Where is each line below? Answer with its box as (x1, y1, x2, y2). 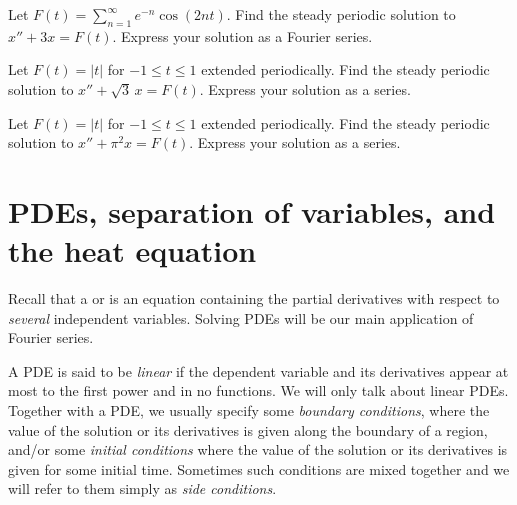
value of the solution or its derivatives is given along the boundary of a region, (8, 419, 488, 440)
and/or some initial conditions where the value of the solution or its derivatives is (8, 439, 508, 460)
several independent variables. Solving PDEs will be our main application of (8, 307, 474, 328)
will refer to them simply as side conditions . (8, 478, 277, 499)
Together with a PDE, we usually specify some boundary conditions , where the (8, 400, 490, 421)
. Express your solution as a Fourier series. (112, 25, 373, 46)
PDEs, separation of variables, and (8, 190, 496, 231)
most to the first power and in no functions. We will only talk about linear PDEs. (8, 380, 509, 401)
